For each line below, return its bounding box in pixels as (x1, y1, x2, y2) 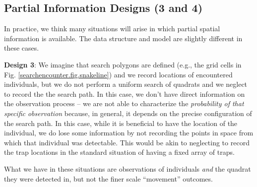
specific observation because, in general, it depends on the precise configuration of (4, 108, 252, 118)
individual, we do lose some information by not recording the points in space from (4, 127, 254, 138)
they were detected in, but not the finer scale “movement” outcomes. (4, 173, 213, 184)
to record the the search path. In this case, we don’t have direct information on (4, 88, 245, 99)
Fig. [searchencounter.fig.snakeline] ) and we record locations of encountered (4, 69, 233, 79)
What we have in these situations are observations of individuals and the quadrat (4, 163, 251, 174)
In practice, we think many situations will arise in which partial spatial (4, 23, 220, 34)
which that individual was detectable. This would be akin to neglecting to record (4, 137, 250, 147)
